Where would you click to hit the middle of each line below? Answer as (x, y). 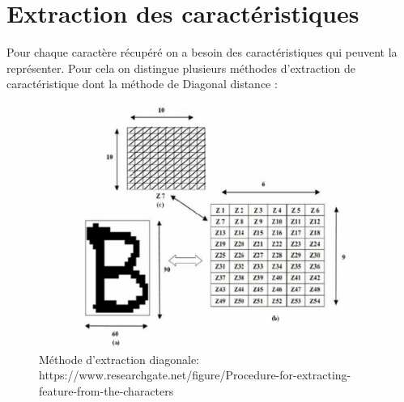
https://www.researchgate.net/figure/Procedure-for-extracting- (195, 375)
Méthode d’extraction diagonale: (119, 359)
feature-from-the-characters (106, 391)
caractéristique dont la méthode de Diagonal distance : (142, 84)
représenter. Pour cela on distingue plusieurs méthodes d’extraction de (181, 68)
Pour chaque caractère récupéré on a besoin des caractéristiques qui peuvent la (202, 52)
